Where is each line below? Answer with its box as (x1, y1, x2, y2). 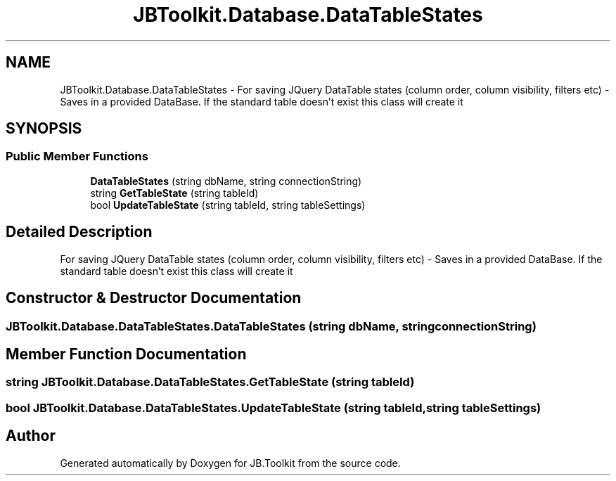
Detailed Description (6, 223, 153, 241)
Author (6, 427, 56, 445)
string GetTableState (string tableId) (90, 186, 259, 199)
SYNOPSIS (6, 120, 82, 138)
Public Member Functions (6, 149, 148, 164)
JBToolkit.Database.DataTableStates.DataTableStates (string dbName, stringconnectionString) (6, 319, 537, 333)
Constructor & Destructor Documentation (6, 289, 302, 307)
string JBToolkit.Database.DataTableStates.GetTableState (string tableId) (6, 375, 415, 390)
